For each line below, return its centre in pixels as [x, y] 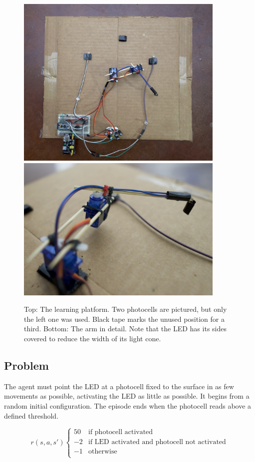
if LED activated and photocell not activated [157, 442]
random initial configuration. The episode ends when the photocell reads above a [128, 406]
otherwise [103, 451]
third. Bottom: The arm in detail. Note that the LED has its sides [125, 329]
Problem [26, 365]
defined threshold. [31, 415]
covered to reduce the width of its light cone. [93, 339]
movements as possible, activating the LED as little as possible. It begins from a [127, 396]
